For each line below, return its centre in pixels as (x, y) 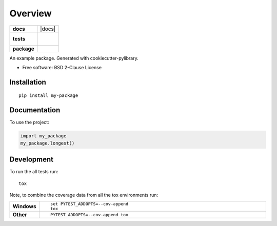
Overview (31, 13)
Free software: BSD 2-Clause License (62, 67)
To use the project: (29, 122)
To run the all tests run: (34, 172)
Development (32, 160)
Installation (28, 82)
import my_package (43, 136)
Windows (24, 207)
